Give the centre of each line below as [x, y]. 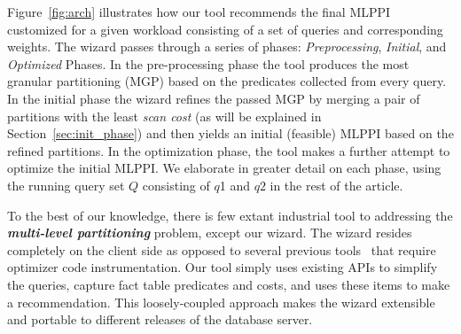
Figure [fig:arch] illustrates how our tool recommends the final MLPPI [199, 12]
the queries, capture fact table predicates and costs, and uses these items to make [229, 284]
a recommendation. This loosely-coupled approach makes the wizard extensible [221, 302]
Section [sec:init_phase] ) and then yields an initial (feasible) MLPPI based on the [230, 133]
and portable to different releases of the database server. [160, 319]
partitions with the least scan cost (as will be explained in [164, 116]
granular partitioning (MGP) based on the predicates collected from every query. [227, 81]
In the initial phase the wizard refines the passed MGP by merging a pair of [214, 98]
